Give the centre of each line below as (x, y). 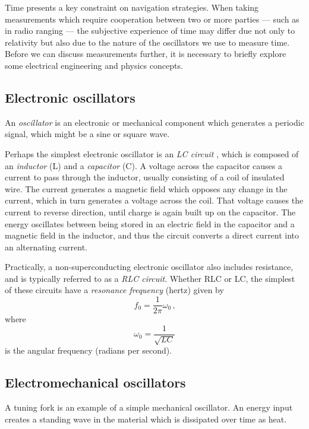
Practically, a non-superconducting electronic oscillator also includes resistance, (149, 267)
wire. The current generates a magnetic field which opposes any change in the (146, 188)
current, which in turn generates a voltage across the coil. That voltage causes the (154, 200)
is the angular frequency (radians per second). (89, 350)
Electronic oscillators (70, 97)
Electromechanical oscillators (95, 382)
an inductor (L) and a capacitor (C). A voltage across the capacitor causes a (144, 165)
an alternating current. (46, 247)
